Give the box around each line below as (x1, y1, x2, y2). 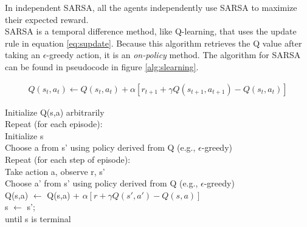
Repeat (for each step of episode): (5, 153, 131, 165)
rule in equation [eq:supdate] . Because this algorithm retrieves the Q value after (5, 36, 302, 49)
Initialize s (5, 129, 44, 142)
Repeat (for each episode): (5, 117, 103, 130)
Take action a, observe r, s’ (5, 165, 105, 177)
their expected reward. (5, 13, 89, 25)
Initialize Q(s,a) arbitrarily (5, 105, 105, 118)
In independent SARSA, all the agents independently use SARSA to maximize (5, 1, 297, 13)
